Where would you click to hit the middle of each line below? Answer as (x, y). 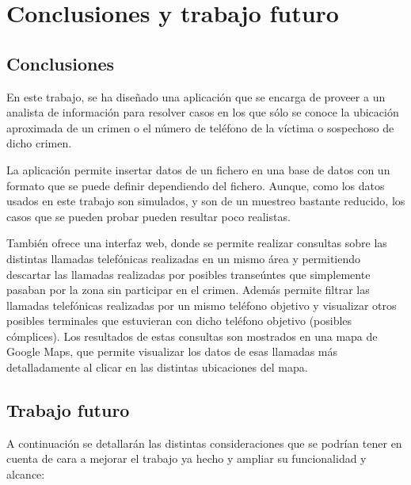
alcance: (26, 474)
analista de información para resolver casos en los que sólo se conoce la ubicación (203, 112)
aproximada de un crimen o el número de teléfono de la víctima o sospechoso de (200, 127)
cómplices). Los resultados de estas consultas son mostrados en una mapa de (192, 336)
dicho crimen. (39, 143)
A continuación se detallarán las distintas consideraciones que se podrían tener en (204, 443)
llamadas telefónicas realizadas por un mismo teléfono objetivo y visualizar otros (202, 305)
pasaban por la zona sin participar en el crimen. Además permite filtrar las (188, 290)
